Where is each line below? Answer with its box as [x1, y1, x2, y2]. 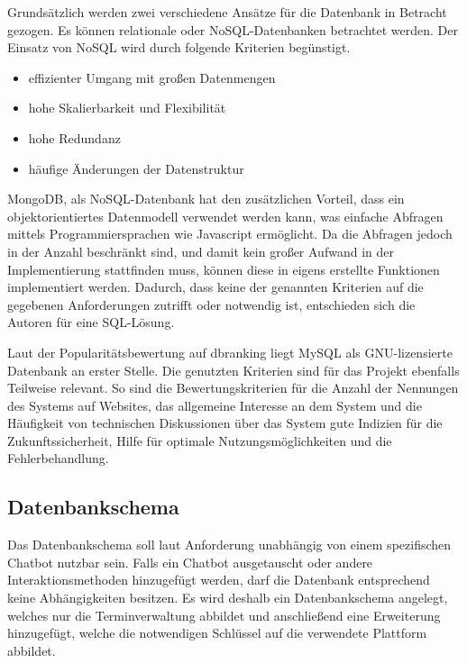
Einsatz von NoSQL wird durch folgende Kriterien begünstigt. [7, 38, 351, 57]
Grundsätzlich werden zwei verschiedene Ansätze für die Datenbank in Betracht [7, 3, 447, 21]
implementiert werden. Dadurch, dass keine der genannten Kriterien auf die [7, 277, 424, 296]
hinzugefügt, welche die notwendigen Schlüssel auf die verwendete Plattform [7, 623, 427, 642]
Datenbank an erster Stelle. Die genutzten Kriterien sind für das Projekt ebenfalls [7, 360, 460, 379]
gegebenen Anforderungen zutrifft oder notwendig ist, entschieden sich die [7, 295, 416, 313]
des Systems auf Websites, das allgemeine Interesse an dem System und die [7, 395, 422, 414]
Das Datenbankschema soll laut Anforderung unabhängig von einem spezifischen [7, 535, 452, 554]
